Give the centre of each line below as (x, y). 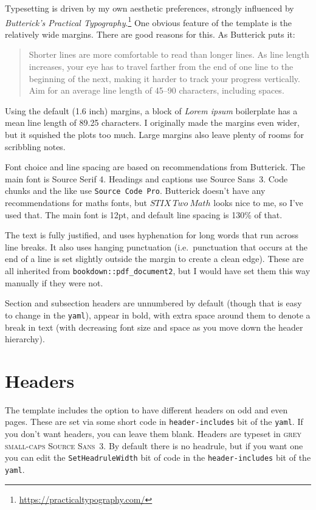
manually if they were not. (54, 282)
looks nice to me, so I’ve (258, 203)
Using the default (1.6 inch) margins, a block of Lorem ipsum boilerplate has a (151, 110)
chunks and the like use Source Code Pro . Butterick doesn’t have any (135, 191)
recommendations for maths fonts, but (76, 203)
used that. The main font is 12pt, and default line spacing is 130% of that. (144, 214)
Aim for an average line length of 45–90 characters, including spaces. (156, 90)
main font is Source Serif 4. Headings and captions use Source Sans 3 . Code (146, 178)
